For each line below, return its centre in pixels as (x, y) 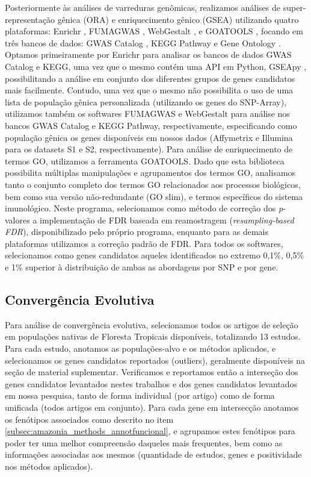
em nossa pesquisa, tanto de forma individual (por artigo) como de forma (140, 395)
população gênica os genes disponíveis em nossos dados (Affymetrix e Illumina (149, 137)
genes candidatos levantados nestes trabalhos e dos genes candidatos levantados (151, 383)
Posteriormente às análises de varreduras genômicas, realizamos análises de (143, 7)
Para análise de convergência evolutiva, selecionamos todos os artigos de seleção (152, 324)
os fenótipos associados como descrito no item (89, 419)
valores (17, 220)
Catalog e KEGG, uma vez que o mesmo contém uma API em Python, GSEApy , (156, 66)
